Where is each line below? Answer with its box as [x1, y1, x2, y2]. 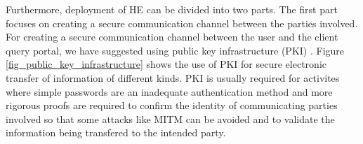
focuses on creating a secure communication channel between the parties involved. [6, 15, 358, 30]
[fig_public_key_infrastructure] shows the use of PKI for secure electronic [6, 57, 326, 71]
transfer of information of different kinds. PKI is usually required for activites [6, 70, 340, 85]
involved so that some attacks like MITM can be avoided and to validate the [6, 111, 335, 126]
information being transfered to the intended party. [6, 125, 226, 140]
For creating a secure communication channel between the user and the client [6, 29, 338, 44]
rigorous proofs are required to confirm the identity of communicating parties [6, 98, 338, 113]
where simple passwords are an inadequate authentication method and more [6, 84, 333, 99]
